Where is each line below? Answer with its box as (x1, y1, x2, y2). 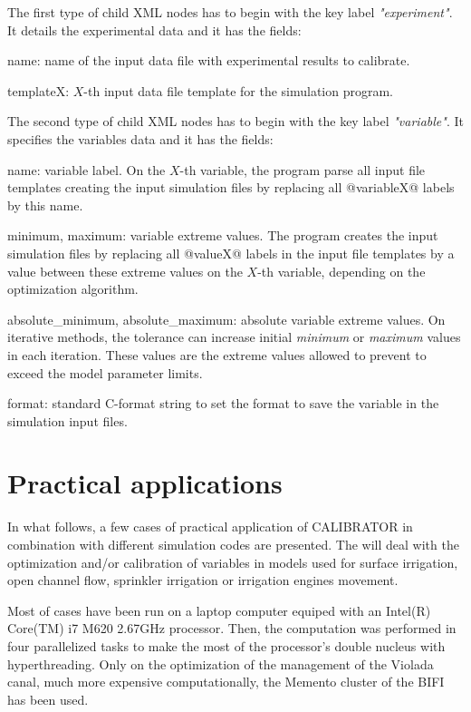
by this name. (7, 195, 83, 214)
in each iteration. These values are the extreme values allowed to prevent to (7, 345, 427, 364)
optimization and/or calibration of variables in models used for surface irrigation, (7, 552, 458, 571)
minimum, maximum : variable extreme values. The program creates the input (7, 226, 438, 245)
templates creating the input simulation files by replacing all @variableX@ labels (7, 178, 455, 197)
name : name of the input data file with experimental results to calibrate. (7, 51, 410, 70)
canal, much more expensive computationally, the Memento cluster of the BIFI (7, 672, 445, 691)
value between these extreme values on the (7, 261, 243, 280)
